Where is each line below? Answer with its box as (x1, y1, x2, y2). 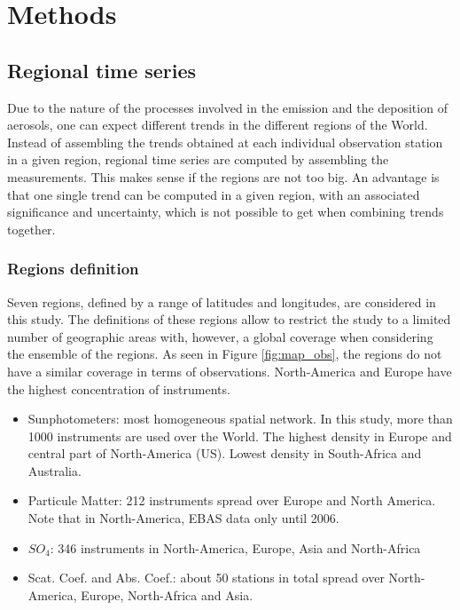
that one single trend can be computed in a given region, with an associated (7, 185, 420, 203)
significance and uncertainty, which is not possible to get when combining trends (7, 202, 444, 221)
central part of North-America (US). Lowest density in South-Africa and (27, 444, 422, 463)
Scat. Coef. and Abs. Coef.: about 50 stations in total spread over (27, 568, 385, 587)
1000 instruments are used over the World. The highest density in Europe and (27, 426, 452, 445)
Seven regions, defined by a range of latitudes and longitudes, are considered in (7, 292, 436, 311)
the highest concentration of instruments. (7, 379, 230, 398)
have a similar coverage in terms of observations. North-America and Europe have (7, 361, 452, 380)
